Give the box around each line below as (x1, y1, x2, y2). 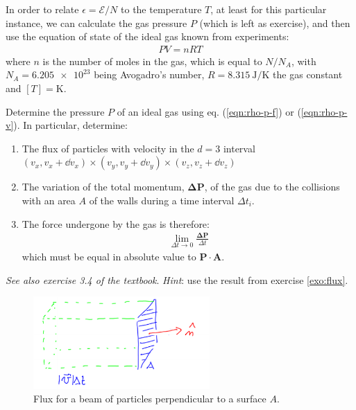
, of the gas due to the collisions (204, 179, 340, 194)
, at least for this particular (210, 2, 327, 16)
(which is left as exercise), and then (199, 15, 350, 30)
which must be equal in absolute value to (22, 249, 196, 263)
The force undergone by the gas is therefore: (22, 216, 210, 231)
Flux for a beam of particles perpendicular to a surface (33, 391, 266, 406)
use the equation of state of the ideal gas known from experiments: (6, 29, 289, 44)
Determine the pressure (6, 104, 105, 118)
